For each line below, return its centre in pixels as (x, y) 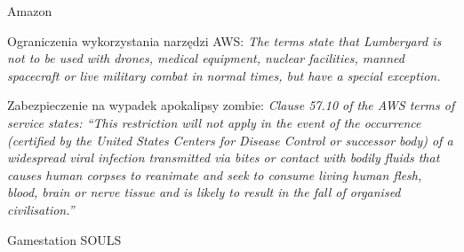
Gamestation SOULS (64, 239)
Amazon (30, 11)
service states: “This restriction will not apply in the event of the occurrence (214, 122)
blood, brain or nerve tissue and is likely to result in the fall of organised (204, 192)
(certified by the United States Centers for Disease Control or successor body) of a (230, 140)
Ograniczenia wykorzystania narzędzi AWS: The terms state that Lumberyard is (224, 40)
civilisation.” (41, 209)
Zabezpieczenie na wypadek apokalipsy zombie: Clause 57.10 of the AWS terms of (231, 105)
